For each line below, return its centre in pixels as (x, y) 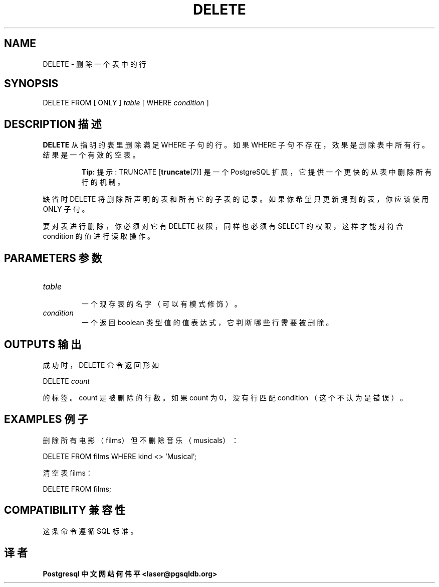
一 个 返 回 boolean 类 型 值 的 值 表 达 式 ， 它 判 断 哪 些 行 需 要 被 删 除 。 (207, 323)
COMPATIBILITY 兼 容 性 (65, 510)
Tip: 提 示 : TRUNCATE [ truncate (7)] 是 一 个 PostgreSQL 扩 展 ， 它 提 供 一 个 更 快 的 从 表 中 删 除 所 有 (257, 172)
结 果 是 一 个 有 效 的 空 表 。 (91, 155)
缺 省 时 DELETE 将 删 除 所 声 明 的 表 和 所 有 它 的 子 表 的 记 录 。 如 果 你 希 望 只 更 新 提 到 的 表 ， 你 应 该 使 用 (236, 199)
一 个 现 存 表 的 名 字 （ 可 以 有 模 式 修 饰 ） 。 (161, 304)
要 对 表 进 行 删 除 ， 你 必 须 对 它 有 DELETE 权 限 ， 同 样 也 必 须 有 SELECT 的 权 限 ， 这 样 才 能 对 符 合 (223, 226)
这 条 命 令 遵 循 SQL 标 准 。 (90, 531)
